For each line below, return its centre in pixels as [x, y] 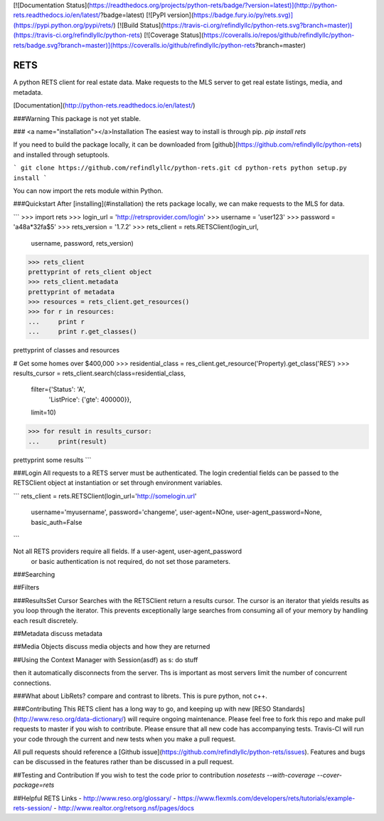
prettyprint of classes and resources [66, 350]
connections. [32, 683]
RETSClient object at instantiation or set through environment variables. [118, 483]
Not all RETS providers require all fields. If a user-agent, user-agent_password [127, 551]
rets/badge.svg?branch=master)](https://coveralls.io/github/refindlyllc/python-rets [134, 45]
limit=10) [43, 412]
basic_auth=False [57, 522]
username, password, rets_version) [82, 243]
